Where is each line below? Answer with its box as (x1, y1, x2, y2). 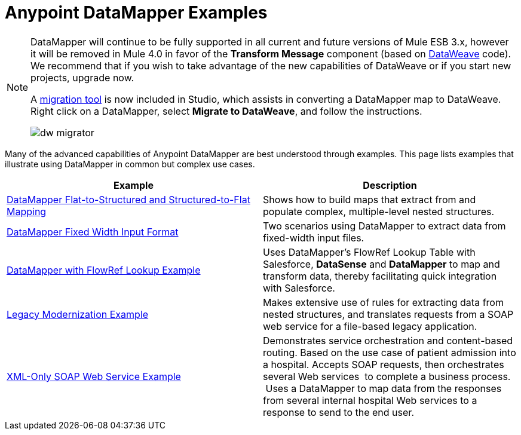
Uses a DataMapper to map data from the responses (265, 382, 502, 394)
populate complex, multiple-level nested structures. (263, 205, 495, 217)
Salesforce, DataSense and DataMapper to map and (263, 258, 500, 270)
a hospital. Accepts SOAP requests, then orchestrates (263, 358, 504, 370)
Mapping (7, 205, 47, 217)
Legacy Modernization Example (7, 308, 149, 320)
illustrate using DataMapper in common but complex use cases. (5, 158, 255, 169)
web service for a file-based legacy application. (263, 320, 477, 332)
